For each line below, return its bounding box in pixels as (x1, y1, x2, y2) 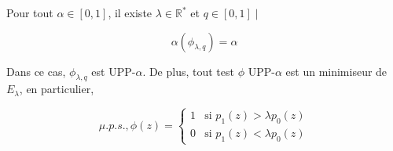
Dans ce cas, (6, 63, 66, 79)
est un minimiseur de (285, 63, 387, 79)
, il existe (108, 5, 152, 20)
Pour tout (6, 5, 53, 20)
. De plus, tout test (142, 63, 234, 79)
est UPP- (91, 63, 136, 79)
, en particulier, (19, 81, 94, 97)
